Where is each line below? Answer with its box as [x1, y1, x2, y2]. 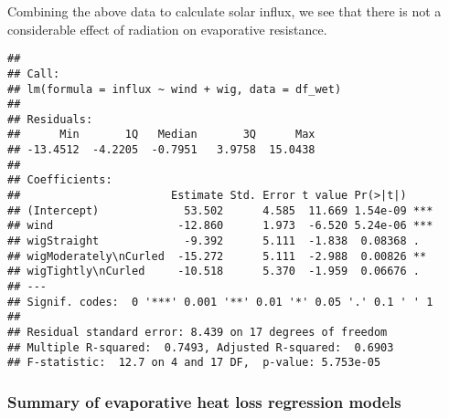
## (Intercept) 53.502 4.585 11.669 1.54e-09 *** [7, 204, 433, 217]
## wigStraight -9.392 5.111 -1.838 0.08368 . [7, 235, 421, 248]
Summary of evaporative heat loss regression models [7, 390, 401, 413]
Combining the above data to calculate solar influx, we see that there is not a [7, 2, 442, 20]
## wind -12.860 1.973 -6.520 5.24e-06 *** [7, 219, 433, 233]
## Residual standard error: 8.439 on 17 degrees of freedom [7, 326, 388, 339]
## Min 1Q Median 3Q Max [7, 128, 315, 141]
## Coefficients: [7, 173, 112, 187]
